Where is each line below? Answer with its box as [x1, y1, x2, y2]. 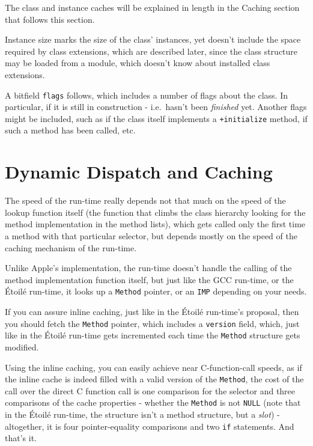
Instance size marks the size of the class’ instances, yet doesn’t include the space [5, 33, 301, 46]
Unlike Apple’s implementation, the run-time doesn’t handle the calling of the [5, 261, 292, 274]
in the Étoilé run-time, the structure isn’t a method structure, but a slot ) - [5, 408, 280, 420]
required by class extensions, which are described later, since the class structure [5, 44, 298, 57]
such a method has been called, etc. [5, 124, 136, 136]
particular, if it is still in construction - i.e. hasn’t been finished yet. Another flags [5, 100, 307, 113]
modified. [5, 340, 39, 353]
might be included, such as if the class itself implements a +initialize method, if [5, 112, 308, 124]
